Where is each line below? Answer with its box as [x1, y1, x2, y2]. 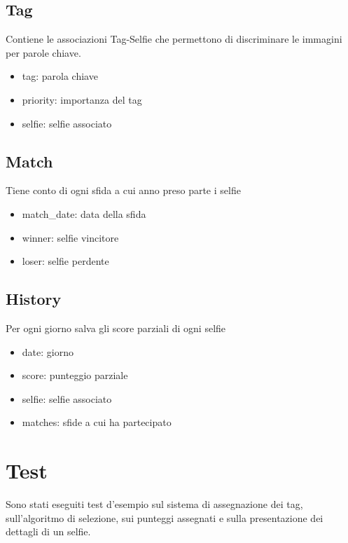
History [6, 288, 62, 310]
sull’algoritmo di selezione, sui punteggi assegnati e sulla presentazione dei [6, 510, 323, 525]
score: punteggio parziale [22, 368, 128, 383]
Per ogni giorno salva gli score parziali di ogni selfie [6, 320, 226, 335]
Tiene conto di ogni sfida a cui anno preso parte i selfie [6, 183, 241, 198]
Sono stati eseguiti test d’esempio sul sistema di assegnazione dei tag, [6, 497, 303, 511]
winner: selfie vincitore [22, 230, 119, 245]
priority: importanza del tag [22, 92, 142, 106]
